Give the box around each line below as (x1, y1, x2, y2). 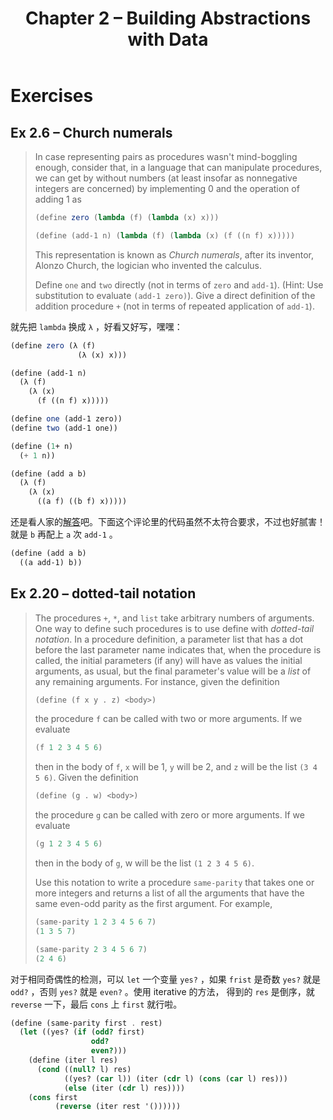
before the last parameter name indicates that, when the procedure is (34, 643, 322, 656)
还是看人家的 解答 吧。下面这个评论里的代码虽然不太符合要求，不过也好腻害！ (10, 516, 326, 527)
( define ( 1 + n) (10, 441, 74, 451)
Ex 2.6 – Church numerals (10, 124, 173, 141)
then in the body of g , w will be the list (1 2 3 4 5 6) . (34, 857, 255, 869)
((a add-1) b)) (19, 557, 83, 567)
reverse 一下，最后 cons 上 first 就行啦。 (10, 998, 183, 1010)
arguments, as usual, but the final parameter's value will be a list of (34, 665, 312, 677)
